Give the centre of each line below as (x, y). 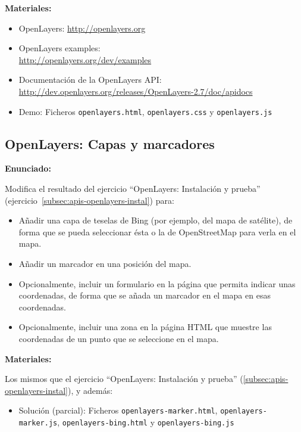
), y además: (90, 390)
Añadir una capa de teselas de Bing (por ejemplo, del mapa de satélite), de (156, 220)
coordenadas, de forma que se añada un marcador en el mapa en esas (145, 295)
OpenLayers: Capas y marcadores (110, 143)
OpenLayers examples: (59, 48)
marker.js (38, 423)
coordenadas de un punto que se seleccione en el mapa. (119, 338)
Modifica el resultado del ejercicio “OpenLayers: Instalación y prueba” (133, 189)
